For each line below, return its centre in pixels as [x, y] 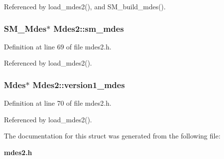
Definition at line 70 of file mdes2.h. [58, 103]
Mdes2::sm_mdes [89, 28]
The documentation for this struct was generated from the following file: [112, 136]
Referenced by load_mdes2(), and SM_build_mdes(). [85, 6]
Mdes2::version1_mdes [79, 84]
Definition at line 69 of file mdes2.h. [58, 46]
